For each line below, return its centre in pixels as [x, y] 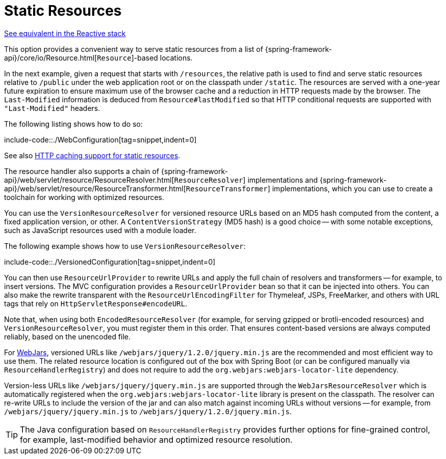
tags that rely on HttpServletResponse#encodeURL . [96, 303]
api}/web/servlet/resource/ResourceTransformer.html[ [95, 188]
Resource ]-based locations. [145, 58]
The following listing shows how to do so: [73, 124]
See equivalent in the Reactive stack [65, 33]
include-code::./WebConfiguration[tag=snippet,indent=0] [100, 139]
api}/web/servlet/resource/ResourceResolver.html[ [89, 180]
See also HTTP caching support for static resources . [92, 155]
